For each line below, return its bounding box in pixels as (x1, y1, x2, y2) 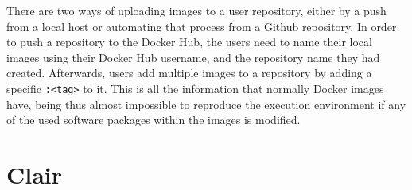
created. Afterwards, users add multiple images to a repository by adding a (6, 64, 372, 81)
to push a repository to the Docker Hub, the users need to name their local (6, 33, 372, 50)
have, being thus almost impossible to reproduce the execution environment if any (6, 95, 406, 112)
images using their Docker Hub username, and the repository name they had (6, 48, 380, 65)
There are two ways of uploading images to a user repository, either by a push (6, 2, 387, 18)
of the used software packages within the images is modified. (6, 111, 301, 128)
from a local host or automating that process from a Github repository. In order (6, 17, 397, 34)
